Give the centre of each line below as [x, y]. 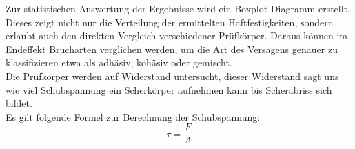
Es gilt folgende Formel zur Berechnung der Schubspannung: [133, 116]
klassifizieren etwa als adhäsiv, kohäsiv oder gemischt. [119, 62]
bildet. [19, 103]
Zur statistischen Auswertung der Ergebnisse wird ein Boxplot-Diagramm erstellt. [178, 8]
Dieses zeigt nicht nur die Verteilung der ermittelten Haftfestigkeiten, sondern [170, 22]
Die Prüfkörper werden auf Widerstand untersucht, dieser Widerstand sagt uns [172, 76]
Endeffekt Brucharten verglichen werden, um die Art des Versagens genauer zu [172, 49]
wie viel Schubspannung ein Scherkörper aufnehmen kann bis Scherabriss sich [169, 89]
